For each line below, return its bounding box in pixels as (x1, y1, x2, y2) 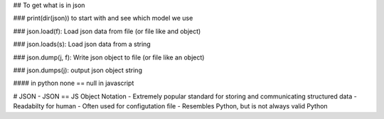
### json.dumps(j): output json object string (13, 66, 142, 74)
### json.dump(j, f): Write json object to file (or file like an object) (13, 53, 205, 62)
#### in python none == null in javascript (13, 79, 134, 88)
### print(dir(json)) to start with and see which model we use (13, 14, 193, 23)
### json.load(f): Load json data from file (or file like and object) (13, 27, 201, 35)
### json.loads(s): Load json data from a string (13, 40, 151, 49)
